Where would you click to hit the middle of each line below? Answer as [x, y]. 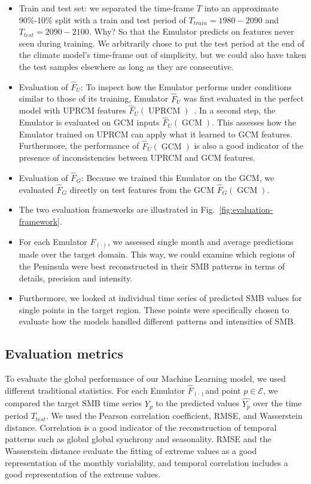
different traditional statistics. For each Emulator [95, 390]
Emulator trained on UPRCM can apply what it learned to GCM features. [155, 134]
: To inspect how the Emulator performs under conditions [186, 86]
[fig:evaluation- [246, 209]
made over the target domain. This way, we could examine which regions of [157, 254]
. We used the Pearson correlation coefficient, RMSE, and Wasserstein [174, 416]
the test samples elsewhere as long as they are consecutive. [126, 66]
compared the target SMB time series [74, 403]
